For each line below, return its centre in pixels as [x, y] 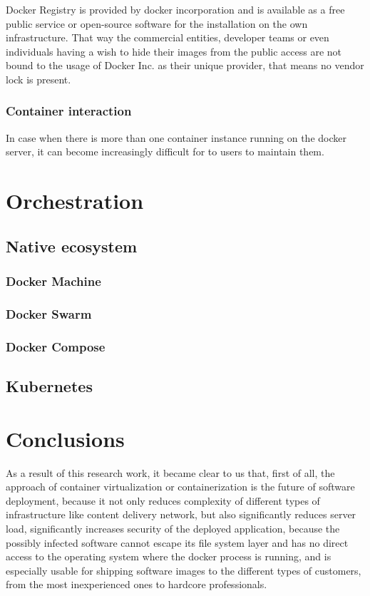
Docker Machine [53, 281]
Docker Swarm [49, 313]
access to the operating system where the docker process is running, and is [169, 556]
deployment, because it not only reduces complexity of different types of [163, 500]
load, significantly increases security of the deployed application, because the [173, 528]
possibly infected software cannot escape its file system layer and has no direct [177, 542]
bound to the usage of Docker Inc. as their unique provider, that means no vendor [185, 65]
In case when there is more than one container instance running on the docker [176, 137]
